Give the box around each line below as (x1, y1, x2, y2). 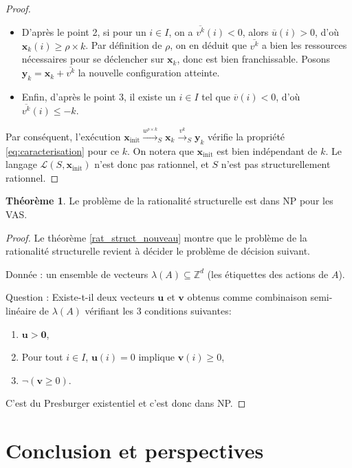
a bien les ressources (261, 38, 347, 52)
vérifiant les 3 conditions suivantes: (85, 304, 232, 318)
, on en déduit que (170, 38, 247, 52)
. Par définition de (85, 38, 162, 52)
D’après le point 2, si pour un (21, 24, 146, 39)
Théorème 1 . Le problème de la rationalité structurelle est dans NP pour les (5, 193, 333, 208)
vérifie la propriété (207, 129, 285, 143)
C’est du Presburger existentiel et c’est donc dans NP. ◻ (5, 396, 246, 410)
